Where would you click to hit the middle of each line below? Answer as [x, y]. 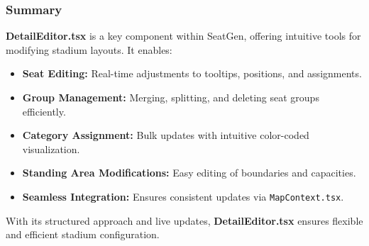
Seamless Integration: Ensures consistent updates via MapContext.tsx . [183, 196]
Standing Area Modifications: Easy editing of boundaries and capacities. [189, 173]
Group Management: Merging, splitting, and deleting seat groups [171, 97]
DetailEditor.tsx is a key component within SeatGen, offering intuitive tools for [183, 36]
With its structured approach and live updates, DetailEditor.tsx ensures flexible [184, 220]
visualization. [51, 149]
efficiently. [44, 111]
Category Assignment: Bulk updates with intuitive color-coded [166, 135]
